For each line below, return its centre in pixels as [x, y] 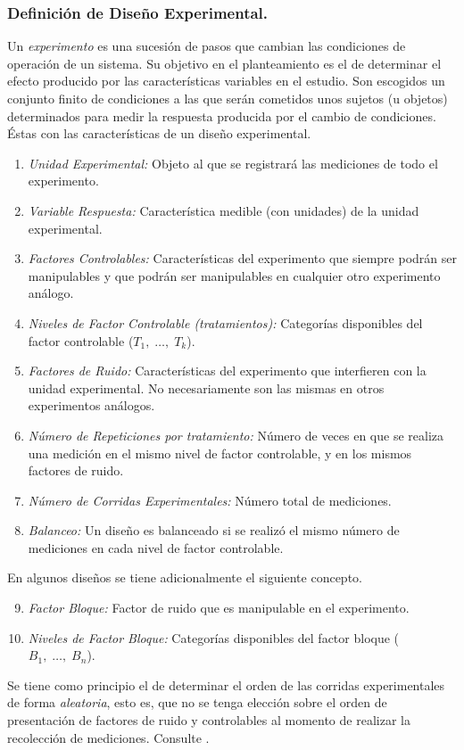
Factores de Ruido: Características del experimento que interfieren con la [227, 371]
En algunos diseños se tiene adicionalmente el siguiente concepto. [185, 577]
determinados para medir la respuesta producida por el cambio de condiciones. [222, 115]
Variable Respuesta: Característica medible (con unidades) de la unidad [224, 210]
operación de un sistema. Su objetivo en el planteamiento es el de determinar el [224, 63]
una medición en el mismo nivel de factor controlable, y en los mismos [220, 453]
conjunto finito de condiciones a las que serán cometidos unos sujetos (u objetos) [228, 98]
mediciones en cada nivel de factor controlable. [156, 547]
